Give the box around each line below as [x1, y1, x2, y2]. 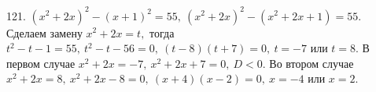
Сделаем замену [6, 24, 83, 41]
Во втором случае [269, 55, 354, 71]
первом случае [6, 55, 76, 71]
